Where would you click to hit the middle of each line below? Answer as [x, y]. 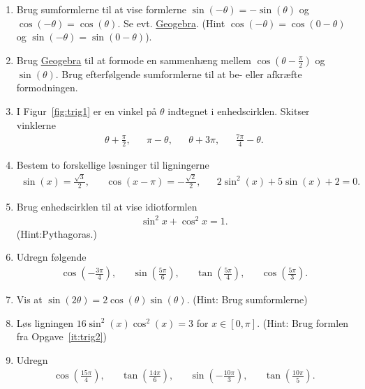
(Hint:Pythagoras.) [57, 233]
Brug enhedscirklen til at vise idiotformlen [107, 206]
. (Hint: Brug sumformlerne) [247, 299]
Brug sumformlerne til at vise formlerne [102, 9]
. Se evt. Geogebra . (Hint [171, 23]
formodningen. [47, 87]
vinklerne [36, 124]
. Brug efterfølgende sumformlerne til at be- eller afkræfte [179, 74]
